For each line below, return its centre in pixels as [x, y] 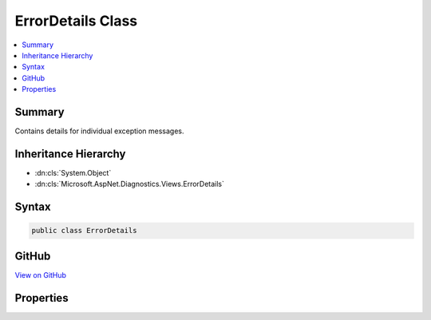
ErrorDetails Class [76, 21]
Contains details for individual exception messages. [99, 131]
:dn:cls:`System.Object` [73, 172]
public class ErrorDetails [84, 231]
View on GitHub [41, 275]
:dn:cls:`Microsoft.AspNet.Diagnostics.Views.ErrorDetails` [130, 184]
